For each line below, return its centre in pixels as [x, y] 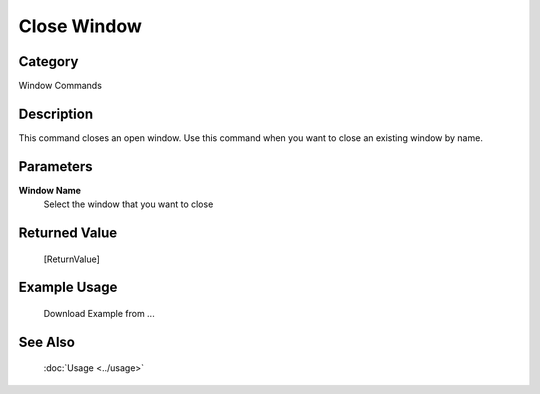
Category [48, 61]
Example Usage [68, 287]
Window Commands [60, 86]
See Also [46, 341]
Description [56, 113]
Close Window [80, 26]
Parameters [55, 166]
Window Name [50, 190]
